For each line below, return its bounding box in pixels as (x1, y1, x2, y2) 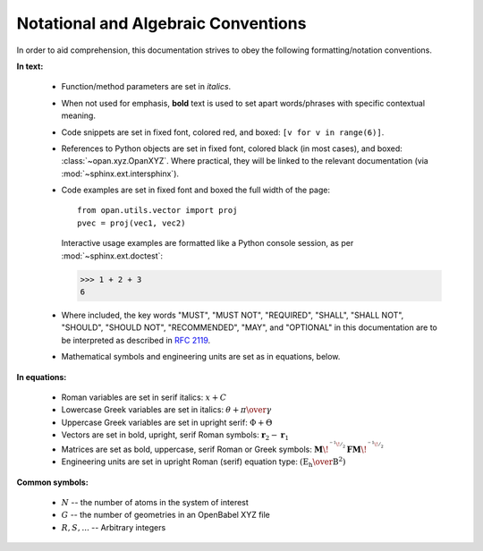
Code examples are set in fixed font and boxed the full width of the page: (61, 184, 331, 196)
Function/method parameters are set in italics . (61, 81, 232, 92)
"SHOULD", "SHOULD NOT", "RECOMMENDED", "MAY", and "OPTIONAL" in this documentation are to (61, 322, 437, 333)
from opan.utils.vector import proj (77, 206, 238, 216)
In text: (16, 61, 44, 72)
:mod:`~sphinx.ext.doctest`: (61, 250, 164, 261)
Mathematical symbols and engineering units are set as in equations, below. (61, 352, 341, 362)
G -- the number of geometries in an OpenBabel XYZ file (61, 510, 270, 521)
